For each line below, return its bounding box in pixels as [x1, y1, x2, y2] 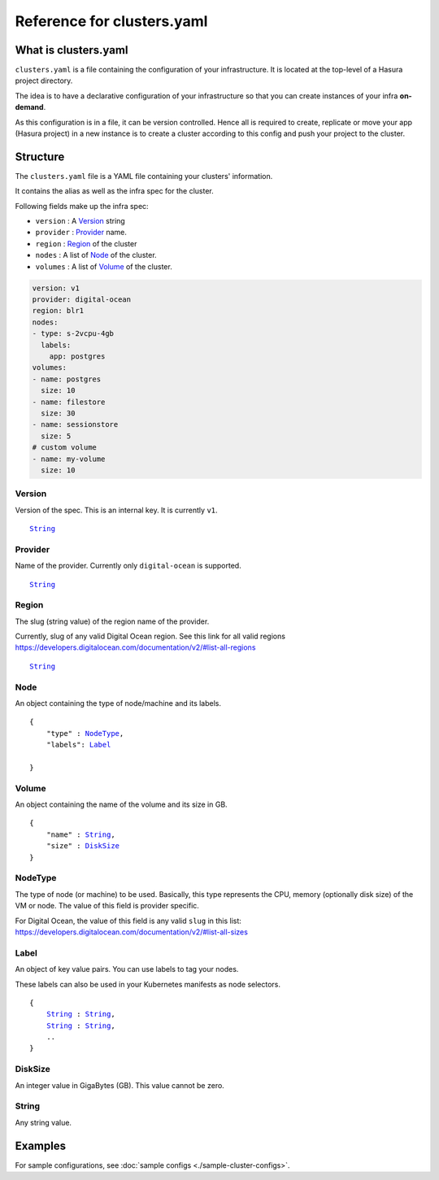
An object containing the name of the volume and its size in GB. [15, 799, 228, 809]
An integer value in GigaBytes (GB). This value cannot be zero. [15, 1080, 225, 1090]
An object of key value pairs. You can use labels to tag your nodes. [15, 964, 239, 974]
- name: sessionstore [32, 420, 119, 429]
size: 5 [41, 431, 72, 441]
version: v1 [32, 283, 80, 293]
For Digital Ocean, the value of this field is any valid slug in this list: [15, 916, 241, 925]
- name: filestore [32, 397, 106, 407]
